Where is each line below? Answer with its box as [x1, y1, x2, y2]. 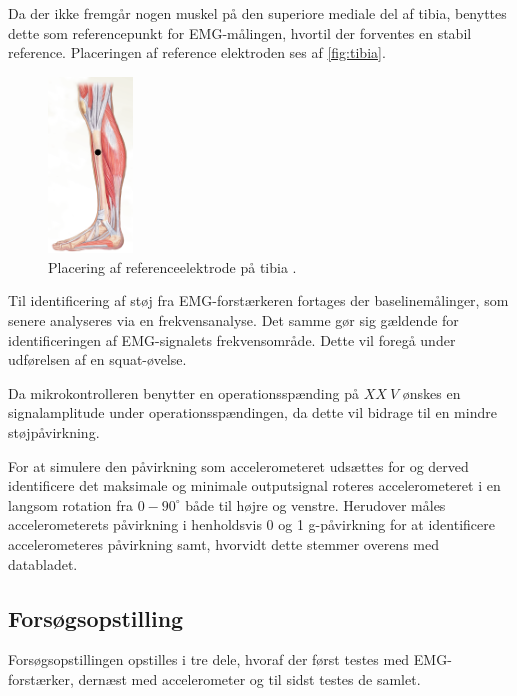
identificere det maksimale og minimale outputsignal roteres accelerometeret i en [8, 475, 501, 496]
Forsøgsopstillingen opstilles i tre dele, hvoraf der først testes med [8, 649, 410, 670]
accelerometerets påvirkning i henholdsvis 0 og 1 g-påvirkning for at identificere [8, 514, 495, 535]
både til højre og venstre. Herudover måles [185, 494, 446, 515]
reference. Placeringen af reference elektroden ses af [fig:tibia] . [8, 42, 386, 63]
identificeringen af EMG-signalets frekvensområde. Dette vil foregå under [8, 329, 456, 350]
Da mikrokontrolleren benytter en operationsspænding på [8, 382, 359, 403]
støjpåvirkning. [8, 422, 100, 443]
